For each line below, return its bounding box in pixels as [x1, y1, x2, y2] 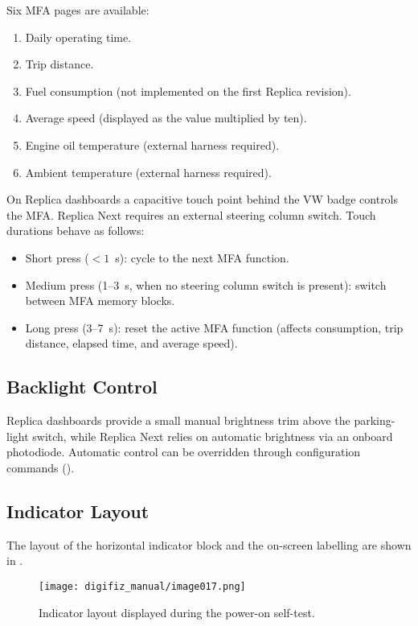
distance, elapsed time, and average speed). [25, 335, 238, 352]
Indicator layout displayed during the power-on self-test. [39, 603, 315, 620]
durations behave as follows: [6, 222, 145, 239]
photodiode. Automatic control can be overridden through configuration [6, 443, 361, 460]
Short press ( [25, 249, 89, 266]
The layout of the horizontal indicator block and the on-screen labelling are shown [6, 536, 412, 553]
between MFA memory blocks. [25, 292, 175, 309]
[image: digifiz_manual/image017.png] [39, 580, 246, 592]
